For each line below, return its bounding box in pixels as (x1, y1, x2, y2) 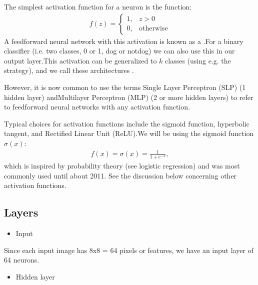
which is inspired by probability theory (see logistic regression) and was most (4, 160, 240, 170)
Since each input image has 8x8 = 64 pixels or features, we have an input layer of (4, 244, 253, 255)
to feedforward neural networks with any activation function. (4, 101, 190, 112)
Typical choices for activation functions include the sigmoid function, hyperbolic (4, 118, 249, 128)
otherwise (138, 25, 168, 32)
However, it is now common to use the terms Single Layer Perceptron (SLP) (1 (4, 82, 246, 92)
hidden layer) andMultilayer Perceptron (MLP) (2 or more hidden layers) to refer (4, 91, 253, 102)
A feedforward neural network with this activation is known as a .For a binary (4, 35, 243, 46)
